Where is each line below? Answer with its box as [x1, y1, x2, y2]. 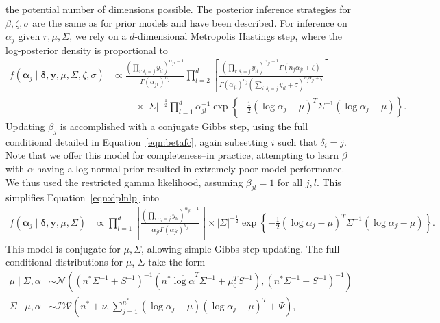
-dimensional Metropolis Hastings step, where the [134, 29, 342, 43]
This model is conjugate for [5, 241, 121, 255]
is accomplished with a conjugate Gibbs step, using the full [60, 119, 308, 133]
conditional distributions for [5, 255, 123, 269]
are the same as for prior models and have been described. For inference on [32, 15, 347, 29]
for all [277, 175, 303, 189]
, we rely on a [69, 29, 127, 43]
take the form [148, 255, 206, 269]
